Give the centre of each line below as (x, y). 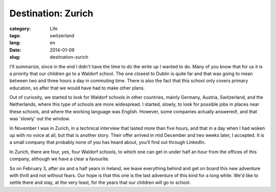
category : (20, 29)
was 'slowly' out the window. (40, 119)
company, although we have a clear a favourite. (59, 159)
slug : (15, 57)
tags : (15, 35)
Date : (15, 50)
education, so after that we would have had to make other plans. (77, 88)
